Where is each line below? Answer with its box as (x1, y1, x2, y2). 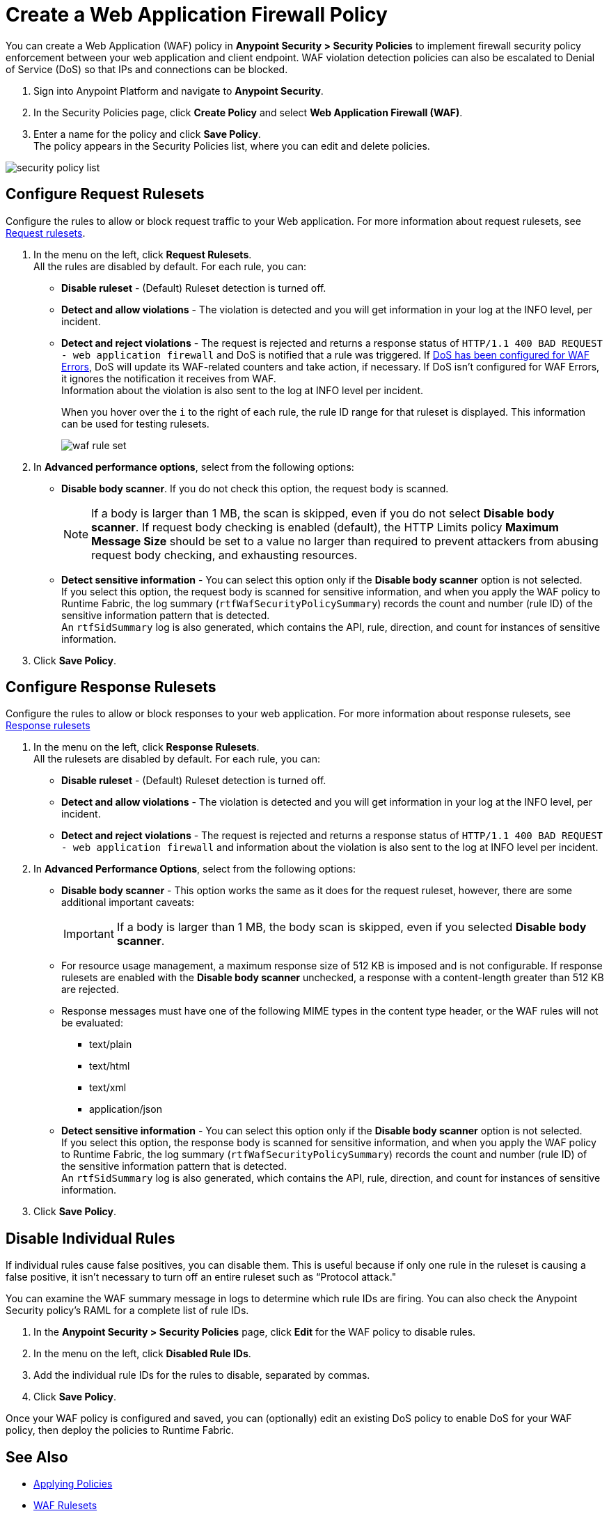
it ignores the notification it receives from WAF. (61, 372, 276, 384)
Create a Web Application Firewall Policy (6, 3, 388, 26)
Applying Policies (33, 1478, 113, 1490)
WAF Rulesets (33, 1499, 97, 1512)
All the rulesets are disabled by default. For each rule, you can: (33, 753, 320, 765)
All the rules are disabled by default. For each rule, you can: (33, 260, 306, 272)
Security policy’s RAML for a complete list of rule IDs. (6, 1304, 249, 1317)
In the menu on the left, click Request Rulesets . (33, 248, 252, 260)
